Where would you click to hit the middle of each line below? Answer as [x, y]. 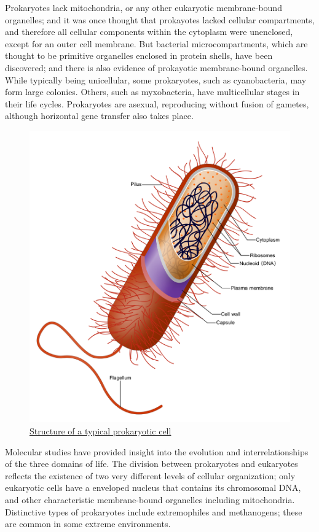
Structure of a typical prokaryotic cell [100, 431]
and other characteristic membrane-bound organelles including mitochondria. [150, 500]
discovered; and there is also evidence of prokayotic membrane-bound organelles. [156, 67]
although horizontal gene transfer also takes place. [99, 116]
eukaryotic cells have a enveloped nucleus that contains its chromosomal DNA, [153, 488]
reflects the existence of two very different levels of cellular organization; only [150, 475]
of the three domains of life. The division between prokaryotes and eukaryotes [152, 464]
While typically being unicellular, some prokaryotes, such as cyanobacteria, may [156, 79]
